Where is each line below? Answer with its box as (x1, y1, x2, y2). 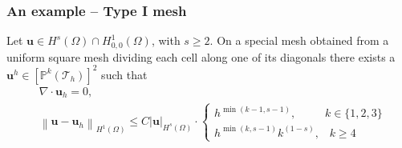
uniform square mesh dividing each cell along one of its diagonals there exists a (6, 48, 396, 65)
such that (101, 66, 148, 82)
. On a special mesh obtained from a (209, 32, 389, 49)
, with (151, 32, 181, 49)
